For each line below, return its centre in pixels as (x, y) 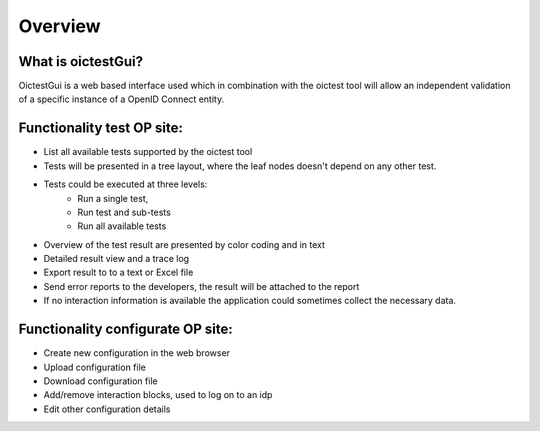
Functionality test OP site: (101, 128)
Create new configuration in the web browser (136, 353)
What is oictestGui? (81, 61)
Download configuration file (101, 381)
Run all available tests (122, 226)
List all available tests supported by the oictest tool (148, 152)
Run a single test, (113, 198)
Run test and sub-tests (124, 212)
